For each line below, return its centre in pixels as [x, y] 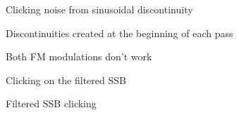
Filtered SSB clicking [51, 103]
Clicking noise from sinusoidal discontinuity [99, 9]
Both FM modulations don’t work [79, 56]
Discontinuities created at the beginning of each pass [119, 33]
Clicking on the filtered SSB [66, 80]
